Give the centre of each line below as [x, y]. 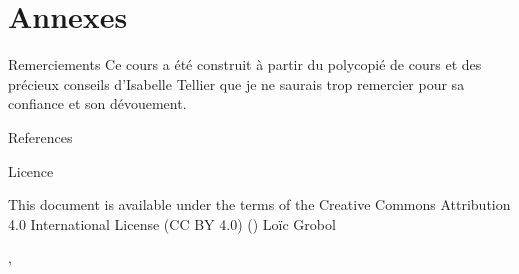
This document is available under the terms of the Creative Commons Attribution [259, 204]
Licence [31, 170]
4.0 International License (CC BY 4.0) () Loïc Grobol [172, 223]
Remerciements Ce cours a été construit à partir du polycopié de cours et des [245, 64]
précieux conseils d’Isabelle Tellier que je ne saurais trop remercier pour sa [236, 83]
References [40, 136]
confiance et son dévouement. [97, 103]
